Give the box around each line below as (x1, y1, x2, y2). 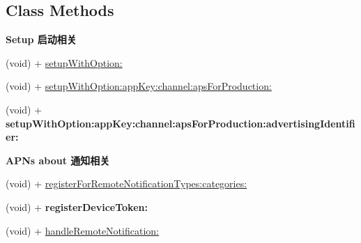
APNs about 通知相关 (6, 152, 110, 167)
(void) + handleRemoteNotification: (6, 223, 159, 237)
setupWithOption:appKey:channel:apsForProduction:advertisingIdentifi (6, 116, 355, 130)
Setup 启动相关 (6, 32, 77, 47)
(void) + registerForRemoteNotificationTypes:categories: (6, 176, 247, 191)
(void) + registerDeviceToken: (6, 199, 148, 214)
